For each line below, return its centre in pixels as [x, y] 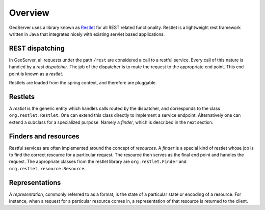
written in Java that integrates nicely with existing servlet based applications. [87, 34]
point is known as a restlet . [36, 74]
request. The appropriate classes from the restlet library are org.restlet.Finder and [98, 161]
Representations [35, 182]
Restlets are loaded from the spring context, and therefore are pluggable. [83, 83]
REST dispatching [37, 48]
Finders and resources [44, 136]
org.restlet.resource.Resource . [47, 168]
